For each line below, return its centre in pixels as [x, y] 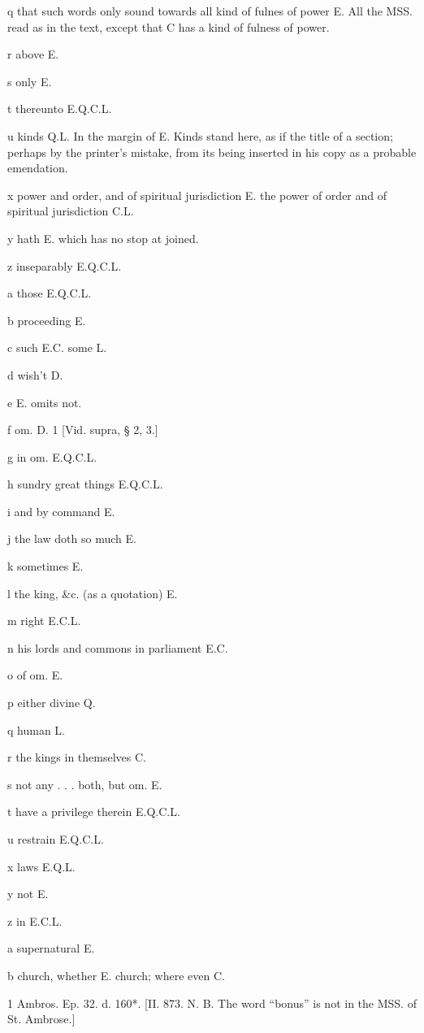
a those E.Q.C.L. [50, 293]
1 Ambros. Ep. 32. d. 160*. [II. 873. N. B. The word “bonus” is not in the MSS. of [212, 1003]
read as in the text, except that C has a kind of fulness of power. [169, 26]
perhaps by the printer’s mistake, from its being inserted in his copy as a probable [212, 152]
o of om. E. [35, 675]
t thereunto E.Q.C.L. [60, 109]
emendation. [38, 168]
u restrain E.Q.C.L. [56, 839]
